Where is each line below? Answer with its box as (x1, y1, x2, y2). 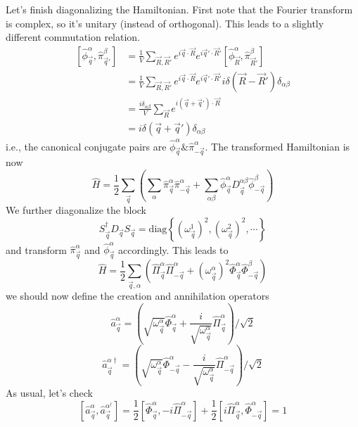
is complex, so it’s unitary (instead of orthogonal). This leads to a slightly (6, 15, 324, 30)
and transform (6, 242, 67, 257)
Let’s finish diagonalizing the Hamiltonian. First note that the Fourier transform (6, 2, 353, 16)
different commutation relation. (6, 30, 141, 44)
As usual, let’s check (6, 385, 93, 400)
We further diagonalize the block (6, 203, 146, 217)
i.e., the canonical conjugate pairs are (6, 139, 167, 153)
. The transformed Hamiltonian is (205, 139, 350, 153)
